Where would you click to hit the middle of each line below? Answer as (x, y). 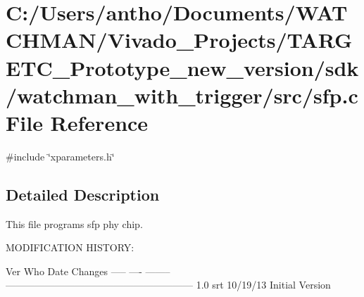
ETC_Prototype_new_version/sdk (182, 67)
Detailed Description (83, 194)
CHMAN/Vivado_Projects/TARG (179, 40)
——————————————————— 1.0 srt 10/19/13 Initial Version (168, 285)
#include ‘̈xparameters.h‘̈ (60, 156)
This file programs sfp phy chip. (74, 223)
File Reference (77, 122)
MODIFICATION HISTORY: (70, 247)
